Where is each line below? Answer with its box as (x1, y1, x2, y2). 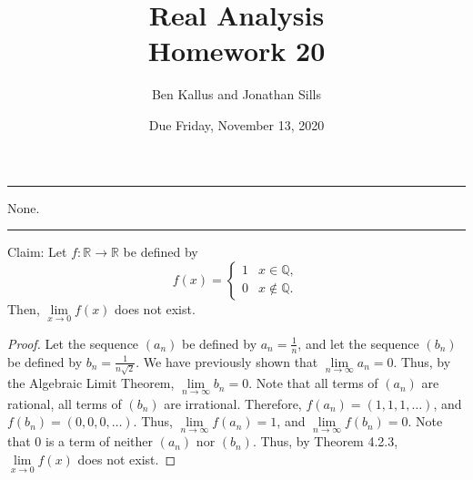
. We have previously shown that (136, 352, 318, 371)
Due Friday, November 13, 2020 (148, 115, 325, 134)
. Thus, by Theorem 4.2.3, (252, 432, 398, 451)
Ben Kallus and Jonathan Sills (151, 85, 322, 104)
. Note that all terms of (248, 373, 378, 393)
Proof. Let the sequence (7, 333, 139, 352)
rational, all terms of (7, 393, 122, 413)
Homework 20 (147, 32, 326, 69)
